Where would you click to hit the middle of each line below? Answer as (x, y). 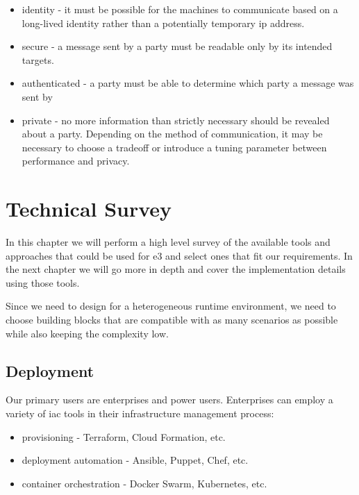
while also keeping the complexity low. (87, 333)
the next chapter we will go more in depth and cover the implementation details (176, 269)
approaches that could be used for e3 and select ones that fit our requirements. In (179, 255)
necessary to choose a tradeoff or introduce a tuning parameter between (174, 147)
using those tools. (43, 282)
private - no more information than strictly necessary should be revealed (176, 120)
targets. (38, 59)
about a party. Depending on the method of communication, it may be (172, 134)
